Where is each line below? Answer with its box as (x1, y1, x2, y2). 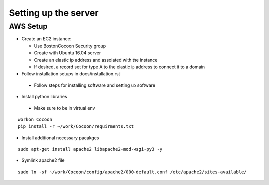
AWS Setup (9, 22, 48, 31)
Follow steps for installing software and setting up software (34, 82, 156, 88)
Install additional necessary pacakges (21, 135, 99, 141)
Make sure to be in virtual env (34, 105, 95, 111)
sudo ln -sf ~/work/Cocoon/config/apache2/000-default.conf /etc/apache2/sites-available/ (18, 169, 247, 175)
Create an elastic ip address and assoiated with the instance (34, 57, 158, 63)
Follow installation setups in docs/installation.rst (21, 71, 120, 77)
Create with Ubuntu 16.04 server (34, 50, 101, 56)
